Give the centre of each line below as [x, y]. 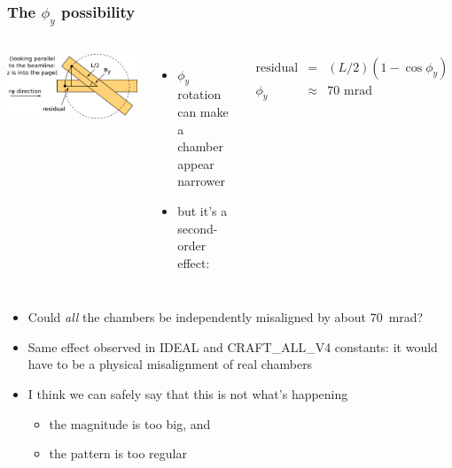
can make [203, 111]
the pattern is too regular [118, 453]
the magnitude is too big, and [130, 423]
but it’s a [203, 210]
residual [277, 68]
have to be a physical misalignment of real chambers [170, 364]
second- [198, 228]
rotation [199, 94]
